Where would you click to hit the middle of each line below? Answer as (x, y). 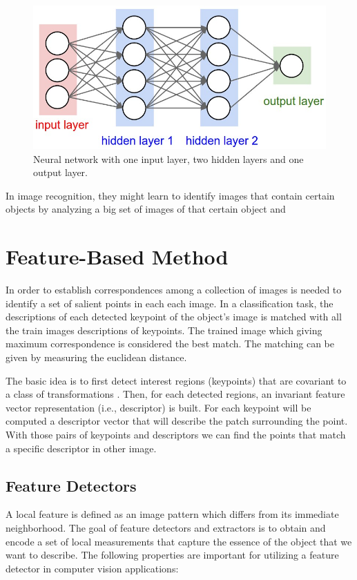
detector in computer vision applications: (92, 568)
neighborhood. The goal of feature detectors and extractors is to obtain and (166, 527)
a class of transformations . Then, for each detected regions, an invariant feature (175, 394)
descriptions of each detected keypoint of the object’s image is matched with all (174, 317)
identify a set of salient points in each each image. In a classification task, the (170, 303)
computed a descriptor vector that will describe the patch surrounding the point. (177, 421)
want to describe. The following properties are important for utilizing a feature (172, 555)
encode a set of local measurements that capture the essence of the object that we (179, 541)
